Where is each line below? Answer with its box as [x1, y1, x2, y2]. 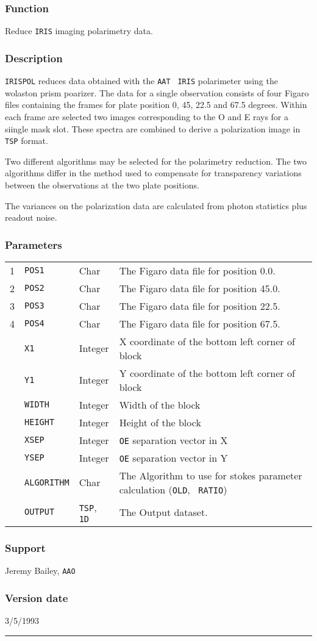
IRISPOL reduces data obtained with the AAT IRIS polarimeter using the [5, 74, 278, 87]
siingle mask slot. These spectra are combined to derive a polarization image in [5, 122, 301, 135]
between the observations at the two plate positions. [5, 178, 199, 191]
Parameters [5, 237, 62, 252]
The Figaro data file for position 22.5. [119, 298, 280, 313]
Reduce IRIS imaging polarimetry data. [5, 24, 153, 37]
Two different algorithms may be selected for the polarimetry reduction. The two [5, 154, 307, 167]
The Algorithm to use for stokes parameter [119, 468, 302, 482]
